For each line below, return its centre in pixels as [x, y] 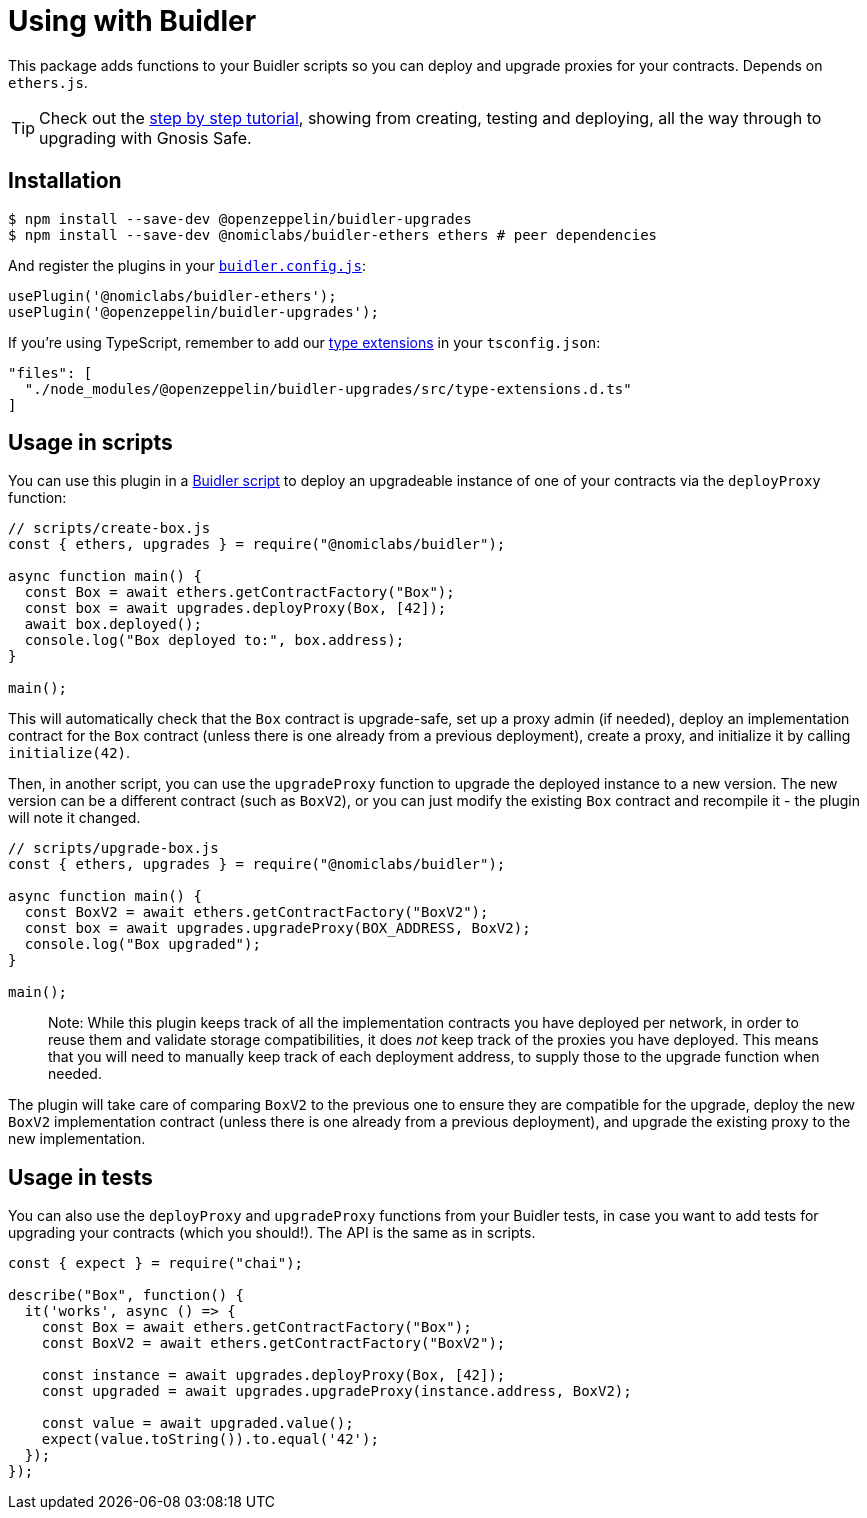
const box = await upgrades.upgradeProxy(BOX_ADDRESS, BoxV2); [277, 928]
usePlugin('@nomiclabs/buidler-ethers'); [172, 295]
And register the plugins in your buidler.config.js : [187, 265]
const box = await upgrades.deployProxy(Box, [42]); [235, 608]
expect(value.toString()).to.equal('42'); [210, 1439]
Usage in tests [80, 1177]
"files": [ [50, 372]
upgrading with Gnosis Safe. [145, 137]
